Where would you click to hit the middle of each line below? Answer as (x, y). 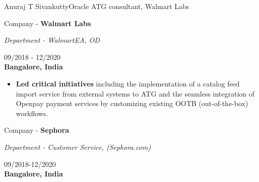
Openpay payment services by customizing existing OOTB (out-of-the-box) (132, 103)
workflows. (32, 113)
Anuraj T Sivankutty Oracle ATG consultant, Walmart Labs (97, 6)
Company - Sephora (37, 130)
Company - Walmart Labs (48, 23)
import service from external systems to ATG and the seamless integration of (135, 93)
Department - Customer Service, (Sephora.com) (78, 147)
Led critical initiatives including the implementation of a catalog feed (128, 83)
